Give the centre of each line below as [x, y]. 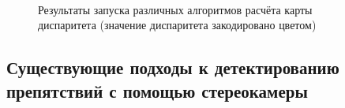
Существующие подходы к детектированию [173, 67]
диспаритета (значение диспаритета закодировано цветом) [177, 25]
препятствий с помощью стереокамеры [157, 90]
